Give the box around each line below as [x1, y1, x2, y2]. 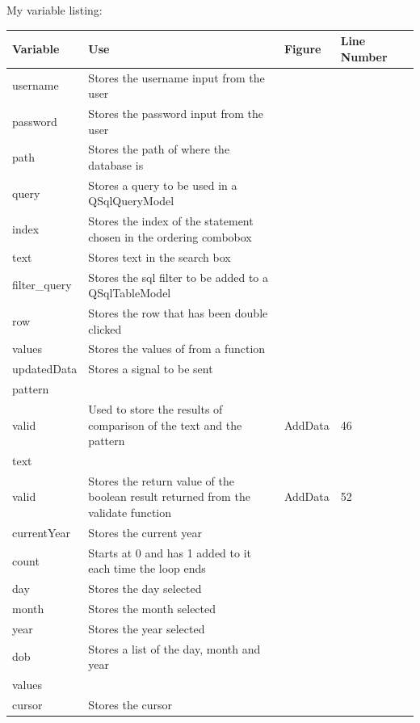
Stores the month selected [88, 600, 216, 616]
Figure [283, 40, 321, 57]
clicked [88, 320, 122, 337]
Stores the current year [88, 523, 202, 540]
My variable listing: [6, 2, 103, 18]
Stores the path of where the [88, 141, 230, 158]
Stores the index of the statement [88, 212, 254, 229]
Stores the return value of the [88, 472, 234, 489]
